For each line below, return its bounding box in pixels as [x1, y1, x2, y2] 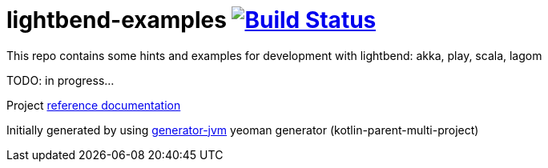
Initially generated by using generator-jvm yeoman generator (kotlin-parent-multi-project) [6, 122, 479, 137]
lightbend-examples [6, 6, 227, 34]
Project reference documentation [6, 98, 181, 112]
